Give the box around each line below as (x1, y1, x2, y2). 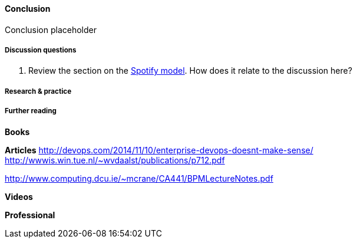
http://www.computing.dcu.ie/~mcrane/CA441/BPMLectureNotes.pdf (5, 173, 273, 183)
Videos (5, 191, 33, 202)
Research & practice (5, 87, 72, 96)
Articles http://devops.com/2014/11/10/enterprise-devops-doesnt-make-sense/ (5, 145, 313, 155)
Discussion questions (5, 46, 77, 54)
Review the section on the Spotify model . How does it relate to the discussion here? (28, 65, 352, 76)
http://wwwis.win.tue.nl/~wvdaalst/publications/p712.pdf (5, 155, 225, 165)
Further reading (5, 107, 57, 116)
